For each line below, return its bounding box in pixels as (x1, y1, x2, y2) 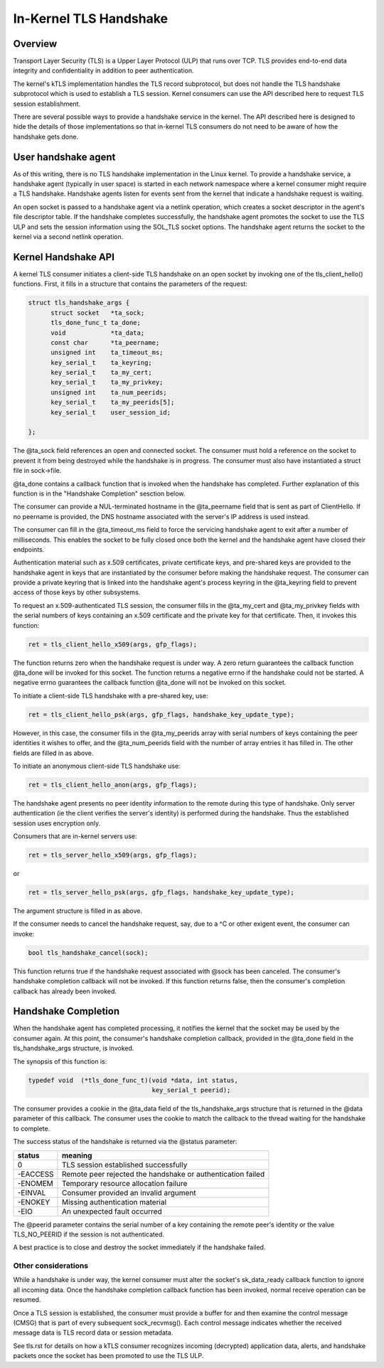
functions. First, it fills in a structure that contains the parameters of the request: (13, 279, 248, 288)
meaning (61, 1150, 92, 1160)
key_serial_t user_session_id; (50, 408, 171, 416)
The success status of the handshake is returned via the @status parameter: (13, 1138, 238, 1146)
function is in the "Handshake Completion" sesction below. (13, 489, 186, 498)
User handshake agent (13, 151, 116, 163)
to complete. (13, 1124, 50, 1133)
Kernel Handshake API (13, 251, 115, 263)
